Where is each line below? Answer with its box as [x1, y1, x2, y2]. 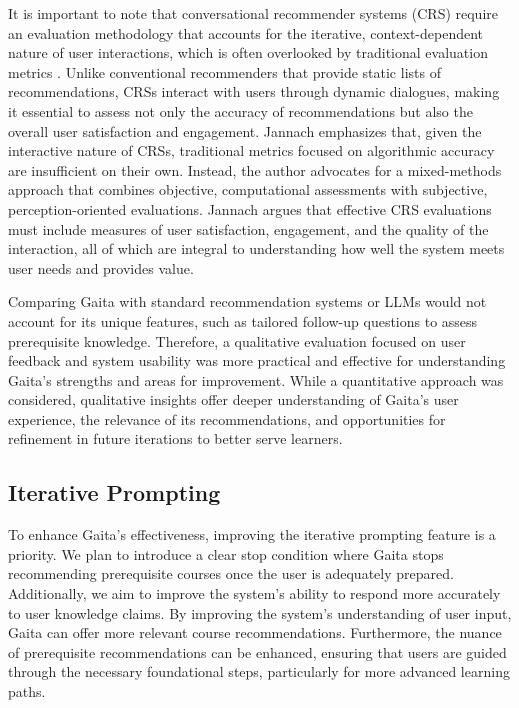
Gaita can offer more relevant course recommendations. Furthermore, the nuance [8, 622, 502, 643]
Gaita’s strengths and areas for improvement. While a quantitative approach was [8, 369, 504, 390]
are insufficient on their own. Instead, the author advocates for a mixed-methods [8, 159, 502, 180]
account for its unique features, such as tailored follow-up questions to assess [8, 310, 478, 331]
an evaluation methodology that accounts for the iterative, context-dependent [8, 22, 484, 43]
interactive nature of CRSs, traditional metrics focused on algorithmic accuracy [8, 140, 495, 161]
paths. [8, 681, 46, 702]
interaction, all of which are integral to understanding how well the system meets [8, 238, 505, 259]
